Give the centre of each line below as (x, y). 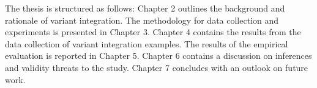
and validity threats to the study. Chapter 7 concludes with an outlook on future (157, 67)
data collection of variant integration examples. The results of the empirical (147, 43)
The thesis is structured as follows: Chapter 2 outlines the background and (145, 8)
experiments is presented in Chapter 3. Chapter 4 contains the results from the (153, 32)
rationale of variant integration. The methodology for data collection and (142, 20)
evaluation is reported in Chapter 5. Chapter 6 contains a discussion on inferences (158, 56)
